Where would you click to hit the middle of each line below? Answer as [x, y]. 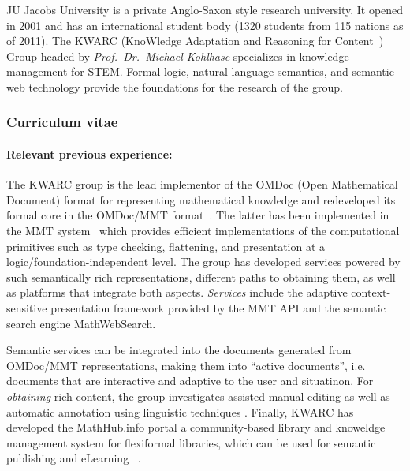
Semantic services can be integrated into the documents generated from [179, 350]
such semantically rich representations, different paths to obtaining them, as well [201, 277]
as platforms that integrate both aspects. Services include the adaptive [177, 292]
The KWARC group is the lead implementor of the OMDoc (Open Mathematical [202, 184]
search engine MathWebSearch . [81, 323]
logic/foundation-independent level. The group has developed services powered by [203, 262]
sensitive [27, 307]
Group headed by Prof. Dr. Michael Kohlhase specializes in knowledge [178, 56]
